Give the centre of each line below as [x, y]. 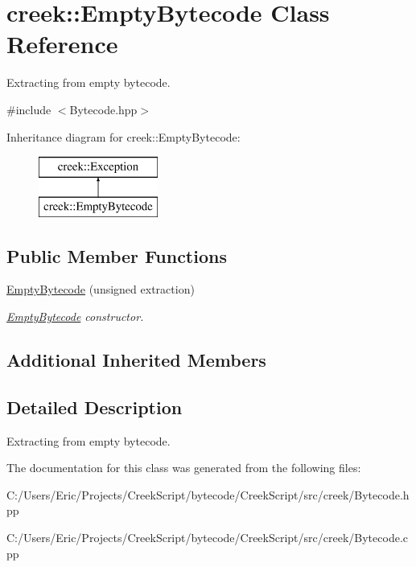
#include [29, 109]
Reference [62, 44]
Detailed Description [95, 407]
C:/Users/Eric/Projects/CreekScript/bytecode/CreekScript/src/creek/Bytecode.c [207, 538]
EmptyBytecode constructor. [75, 316]
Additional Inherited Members [136, 360]
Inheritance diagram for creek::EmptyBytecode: [124, 136]
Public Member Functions [117, 255]
